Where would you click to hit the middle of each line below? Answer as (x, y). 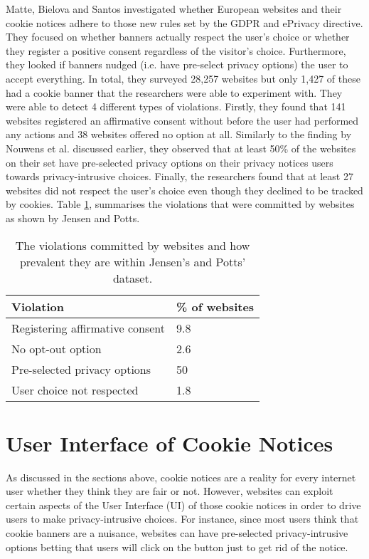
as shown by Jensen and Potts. (73, 218)
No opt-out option (57, 348)
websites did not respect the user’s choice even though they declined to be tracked (184, 190)
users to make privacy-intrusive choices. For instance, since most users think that (182, 519)
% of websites (215, 306)
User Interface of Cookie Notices (170, 443)
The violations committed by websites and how (133, 245)
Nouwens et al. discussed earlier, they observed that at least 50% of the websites (181, 148)
